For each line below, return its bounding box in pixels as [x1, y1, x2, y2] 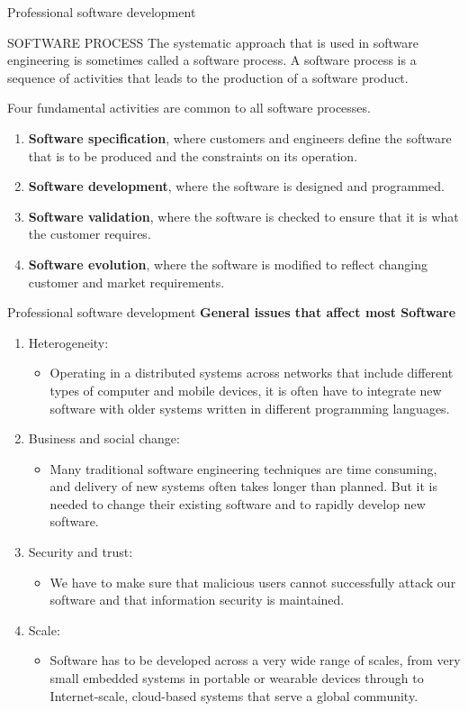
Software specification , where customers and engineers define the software [28, 128, 452, 147]
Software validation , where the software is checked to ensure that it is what [28, 206, 459, 225]
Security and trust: [28, 542, 133, 561]
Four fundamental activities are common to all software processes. [7, 98, 371, 117]
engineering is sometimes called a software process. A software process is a [7, 50, 417, 69]
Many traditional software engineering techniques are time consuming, [49, 459, 437, 478]
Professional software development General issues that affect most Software [7, 303, 456, 322]
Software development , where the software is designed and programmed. [28, 177, 445, 196]
